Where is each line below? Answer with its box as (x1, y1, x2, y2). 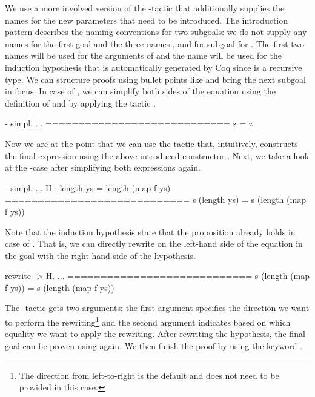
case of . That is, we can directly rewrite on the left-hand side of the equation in (5, 237, 303, 250)
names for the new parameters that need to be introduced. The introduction (5, 13, 288, 26)
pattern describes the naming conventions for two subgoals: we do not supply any (5, 25, 307, 38)
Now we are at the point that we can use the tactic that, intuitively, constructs (5, 137, 298, 149)
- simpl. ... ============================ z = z (5, 117, 253, 130)
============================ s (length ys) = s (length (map (5, 193, 306, 206)
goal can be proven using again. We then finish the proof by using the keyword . (5, 339, 303, 352)
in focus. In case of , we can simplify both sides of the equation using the (5, 85, 276, 97)
